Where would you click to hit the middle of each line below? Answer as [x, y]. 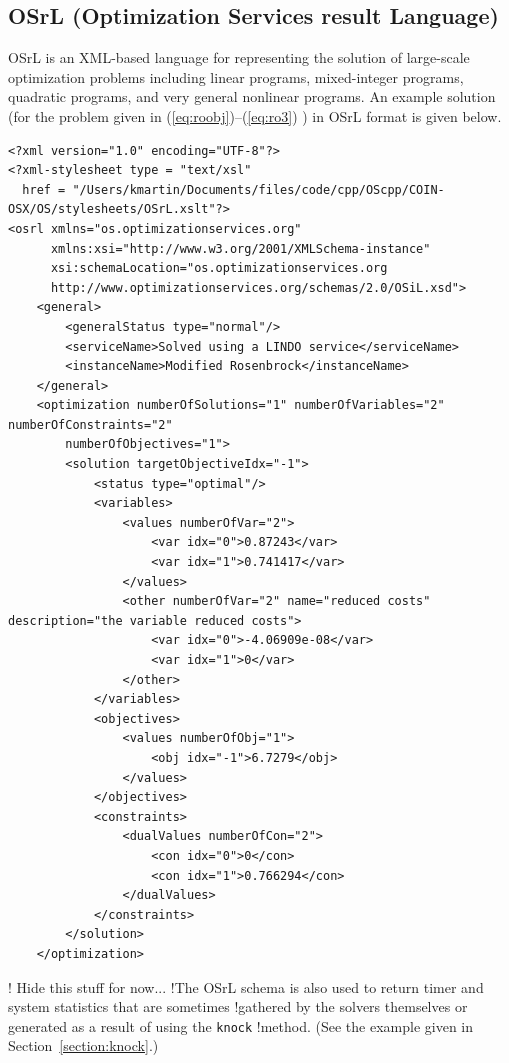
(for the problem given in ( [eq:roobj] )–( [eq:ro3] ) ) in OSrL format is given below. [255, 115]
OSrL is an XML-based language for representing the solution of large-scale [239, 57]
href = [44, 189]
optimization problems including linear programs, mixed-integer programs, [236, 76]
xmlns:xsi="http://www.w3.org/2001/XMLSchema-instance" [240, 248]
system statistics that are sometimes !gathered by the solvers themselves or [238, 1006]
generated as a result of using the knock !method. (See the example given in [241, 1025]
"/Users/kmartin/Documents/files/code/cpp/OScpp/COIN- [258, 189]
